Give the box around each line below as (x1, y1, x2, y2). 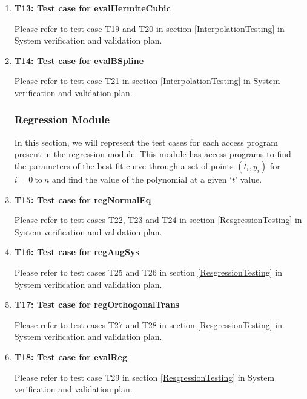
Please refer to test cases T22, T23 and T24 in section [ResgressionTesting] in (14, 213, 302, 226)
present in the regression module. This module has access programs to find (14, 148, 291, 160)
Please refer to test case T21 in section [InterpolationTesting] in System (14, 74, 280, 87)
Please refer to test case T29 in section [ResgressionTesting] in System (14, 371, 275, 383)
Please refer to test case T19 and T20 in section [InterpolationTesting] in (14, 22, 285, 34)
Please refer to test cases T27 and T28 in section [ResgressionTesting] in (14, 318, 282, 331)
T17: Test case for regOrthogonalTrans (14, 298, 180, 311)
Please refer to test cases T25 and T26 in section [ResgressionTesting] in (14, 265, 282, 278)
